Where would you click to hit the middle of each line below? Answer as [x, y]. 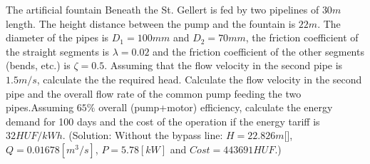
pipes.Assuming [40, 107]
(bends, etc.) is [38, 65]
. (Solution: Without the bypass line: [143, 135]
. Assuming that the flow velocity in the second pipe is [223, 65]
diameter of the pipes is [57, 37]
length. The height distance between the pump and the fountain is [151, 23]
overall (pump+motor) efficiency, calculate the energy [216, 107]
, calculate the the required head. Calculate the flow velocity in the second [199, 79]
